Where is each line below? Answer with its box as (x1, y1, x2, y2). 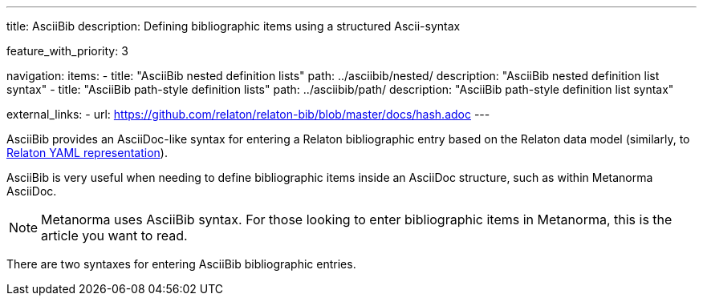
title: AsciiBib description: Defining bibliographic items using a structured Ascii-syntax (6, 19, 461, 33)
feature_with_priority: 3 (6, 44, 128, 58)
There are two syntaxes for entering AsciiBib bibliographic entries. (6, 257, 356, 271)
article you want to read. (41, 228, 188, 244)
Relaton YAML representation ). (6, 146, 168, 159)
